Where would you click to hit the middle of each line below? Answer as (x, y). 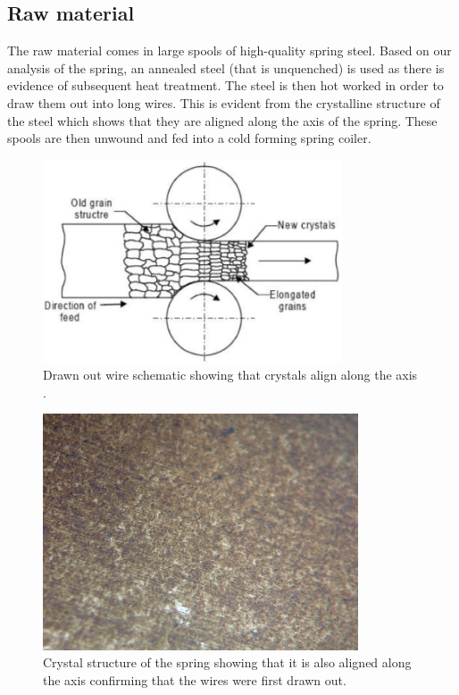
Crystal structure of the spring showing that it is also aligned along (227, 662)
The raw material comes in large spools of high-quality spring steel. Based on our (229, 50)
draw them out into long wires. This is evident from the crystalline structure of (224, 102)
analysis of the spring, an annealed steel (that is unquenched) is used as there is (226, 67)
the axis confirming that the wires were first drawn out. (195, 680)
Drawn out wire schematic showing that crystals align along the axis (230, 375)
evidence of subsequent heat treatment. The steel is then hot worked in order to (225, 85)
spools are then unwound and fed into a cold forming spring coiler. (189, 138)
